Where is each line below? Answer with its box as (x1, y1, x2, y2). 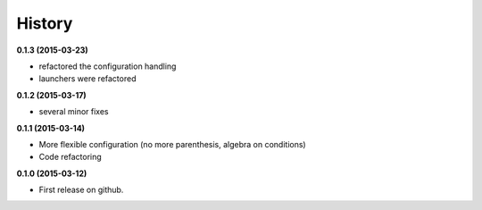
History (16, 13, 73, 33)
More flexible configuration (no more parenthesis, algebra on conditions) (38, 139, 307, 149)
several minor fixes (38, 106, 109, 117)
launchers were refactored (38, 73, 137, 84)
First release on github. (38, 184, 124, 196)
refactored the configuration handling (38, 61, 177, 71)
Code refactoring (38, 152, 102, 163)
